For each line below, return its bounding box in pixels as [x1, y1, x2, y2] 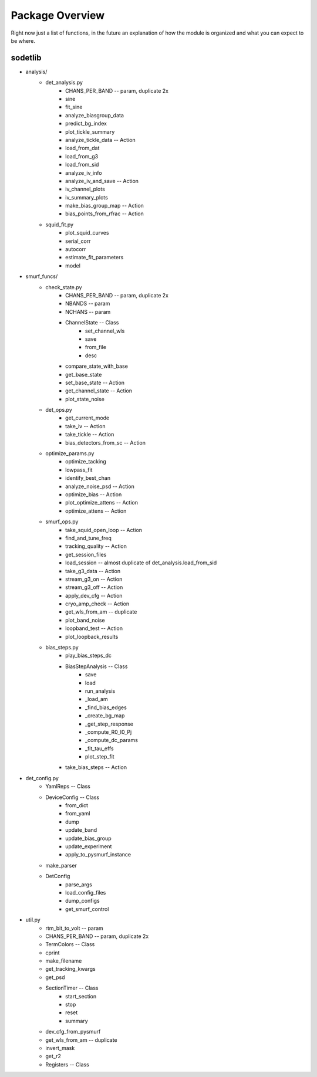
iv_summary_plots [65, 194, 108, 201]
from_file [85, 344, 107, 351]
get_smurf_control [65, 905, 109, 912]
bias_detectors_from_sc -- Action [65, 439, 146, 446]
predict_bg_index [65, 120, 107, 127]
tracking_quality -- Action [65, 543, 127, 550]
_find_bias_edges [85, 704, 127, 711]
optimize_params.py [45, 450, 95, 457]
